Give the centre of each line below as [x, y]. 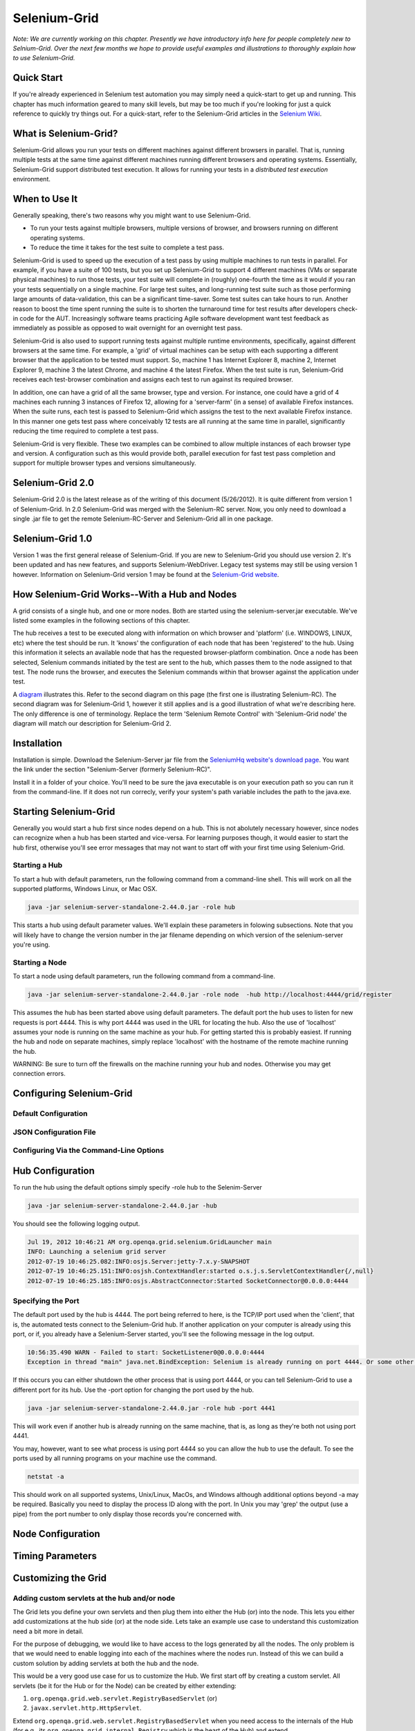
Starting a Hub [38, 865]
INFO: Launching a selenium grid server [96, 1252]
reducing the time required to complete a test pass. [86, 431]
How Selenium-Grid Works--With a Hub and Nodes [125, 594]
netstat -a [46, 1476]
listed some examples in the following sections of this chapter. [101, 620]
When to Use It [45, 198]
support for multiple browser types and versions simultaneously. [104, 463]
